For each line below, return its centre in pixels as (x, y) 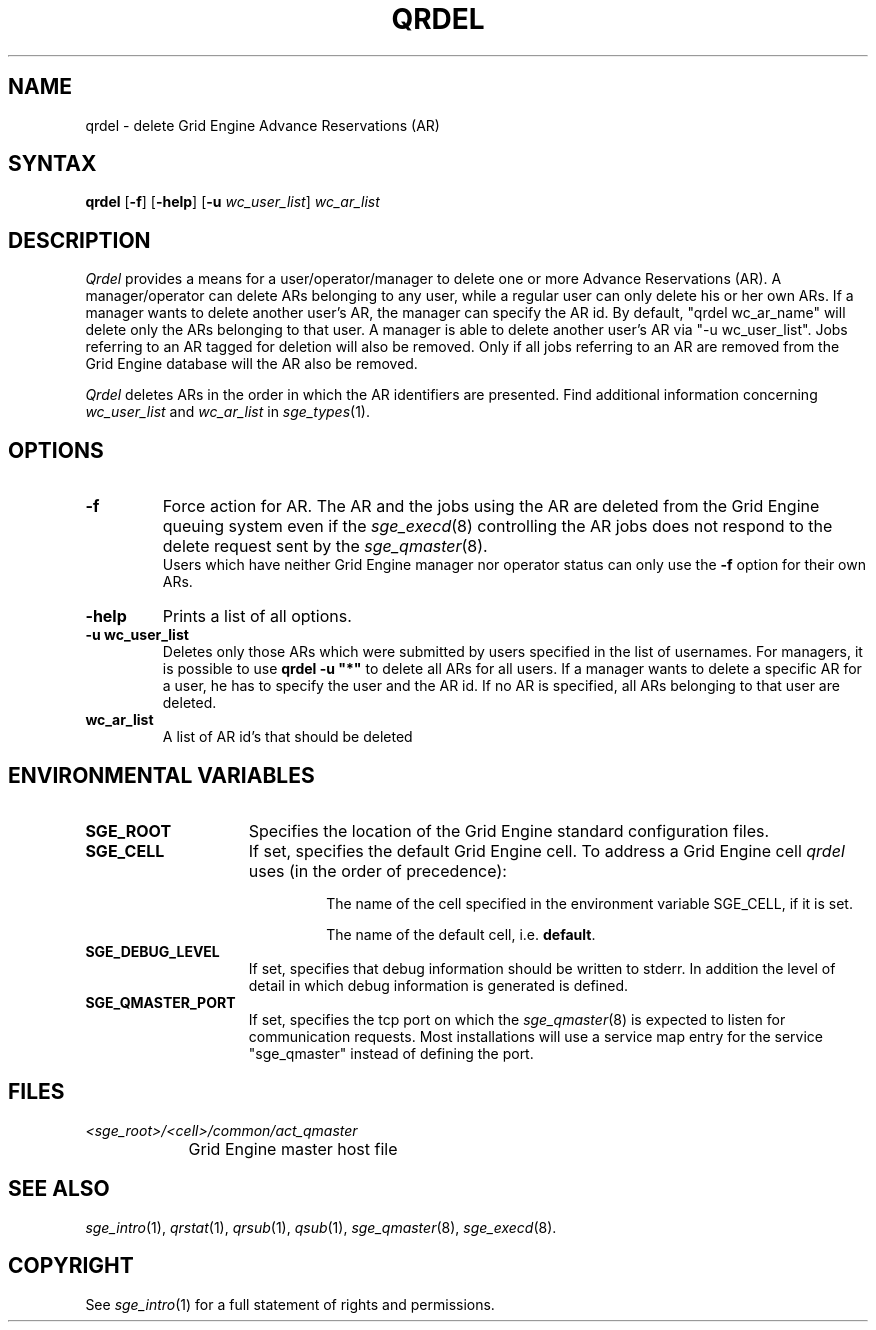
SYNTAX (52, 164)
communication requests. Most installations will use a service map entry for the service (536, 1036)
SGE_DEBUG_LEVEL (152, 951)
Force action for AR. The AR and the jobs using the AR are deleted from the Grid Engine (491, 506)
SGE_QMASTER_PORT (160, 1002)
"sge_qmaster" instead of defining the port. (391, 1053)
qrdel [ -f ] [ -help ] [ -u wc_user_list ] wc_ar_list (232, 202)
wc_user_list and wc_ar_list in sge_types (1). (227, 412)
